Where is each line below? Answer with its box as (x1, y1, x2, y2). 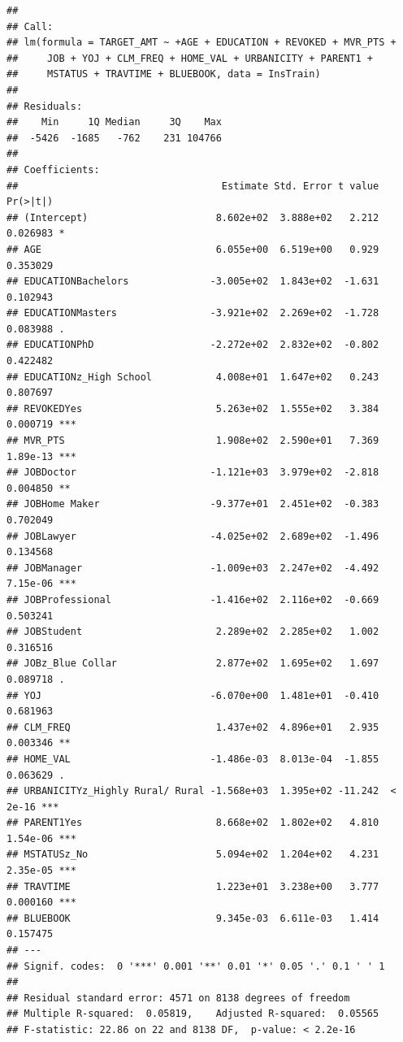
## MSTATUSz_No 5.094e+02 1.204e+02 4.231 (6, 849, 379, 861)
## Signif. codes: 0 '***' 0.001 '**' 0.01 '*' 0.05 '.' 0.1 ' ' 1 (6, 960, 385, 972)
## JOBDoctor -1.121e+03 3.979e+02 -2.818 (6, 467, 379, 479)
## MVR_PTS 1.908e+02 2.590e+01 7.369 (6, 435, 379, 447)
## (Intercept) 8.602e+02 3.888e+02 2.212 (6, 211, 379, 224)
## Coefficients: (6, 163, 100, 176)
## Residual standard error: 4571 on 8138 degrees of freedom (6, 992, 350, 1004)
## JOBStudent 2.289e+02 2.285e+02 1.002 (6, 626, 379, 638)
